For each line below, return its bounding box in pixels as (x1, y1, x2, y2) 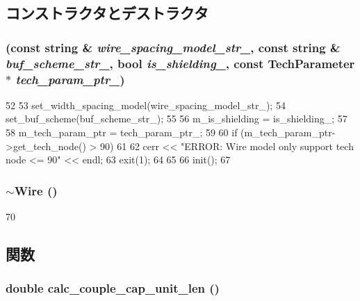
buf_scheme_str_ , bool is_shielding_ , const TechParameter (6, 54, 355, 72)
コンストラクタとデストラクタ (6, 2, 208, 24)
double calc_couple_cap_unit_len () (6, 279, 220, 297)
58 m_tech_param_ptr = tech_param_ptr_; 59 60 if (6, 125, 238, 140)
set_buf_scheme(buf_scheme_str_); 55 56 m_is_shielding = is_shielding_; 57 (6, 111, 347, 126)
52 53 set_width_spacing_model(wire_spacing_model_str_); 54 (6, 97, 286, 112)
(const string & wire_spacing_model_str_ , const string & (6, 38, 341, 56)
